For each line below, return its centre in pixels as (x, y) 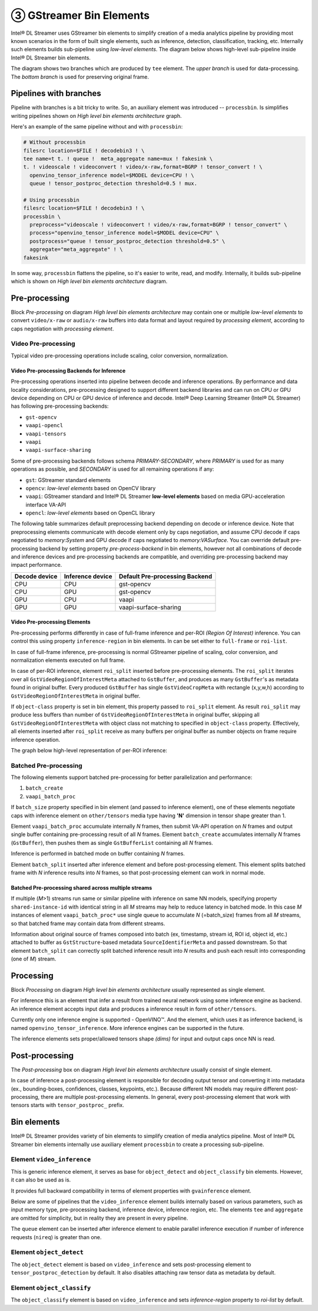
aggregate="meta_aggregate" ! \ (76, 250)
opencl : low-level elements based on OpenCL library (90, 513)
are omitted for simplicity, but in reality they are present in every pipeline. (100, 1218)
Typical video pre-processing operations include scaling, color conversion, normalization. (120, 355)
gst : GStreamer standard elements (68, 480)
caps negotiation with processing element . (62, 328)
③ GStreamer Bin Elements (80, 15)
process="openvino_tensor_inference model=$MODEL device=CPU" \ (124, 233)
